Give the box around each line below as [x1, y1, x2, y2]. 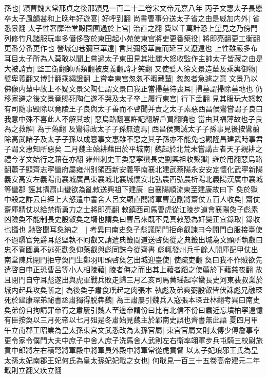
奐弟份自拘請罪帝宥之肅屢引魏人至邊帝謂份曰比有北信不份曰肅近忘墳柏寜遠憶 [4, 304, 263, 315]
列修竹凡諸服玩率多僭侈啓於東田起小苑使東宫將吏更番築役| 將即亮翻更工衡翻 [4, 32, 260, 43]
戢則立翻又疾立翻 [4, 365, 62, 375]
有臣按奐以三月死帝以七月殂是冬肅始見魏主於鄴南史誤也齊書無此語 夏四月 [4, 314, 251, 325]
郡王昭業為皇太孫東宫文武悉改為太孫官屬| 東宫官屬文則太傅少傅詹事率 [25, 325, 260, 335]
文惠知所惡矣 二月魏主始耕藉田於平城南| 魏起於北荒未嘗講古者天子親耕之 [18, 143, 263, 154]
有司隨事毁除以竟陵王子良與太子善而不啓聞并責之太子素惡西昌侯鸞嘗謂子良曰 [4, 103, 263, 114]
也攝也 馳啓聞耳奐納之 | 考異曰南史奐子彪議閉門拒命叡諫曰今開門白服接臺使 [4, 224, 263, 235]
